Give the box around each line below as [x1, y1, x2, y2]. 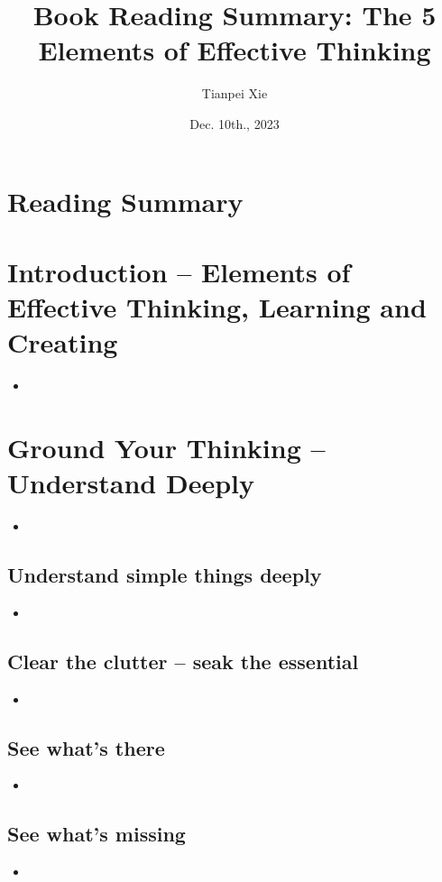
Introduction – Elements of [7, 253, 351, 289]
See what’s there [7, 733, 165, 761]
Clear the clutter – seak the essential [7, 647, 359, 675]
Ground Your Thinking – [7, 428, 326, 465]
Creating [7, 324, 118, 361]
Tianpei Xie [201, 84, 268, 103]
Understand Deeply [7, 464, 255, 501]
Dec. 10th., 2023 [189, 114, 280, 133]
